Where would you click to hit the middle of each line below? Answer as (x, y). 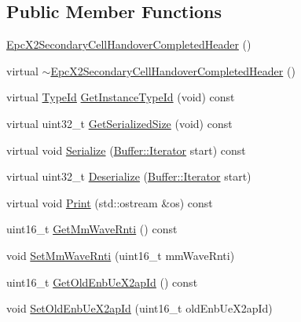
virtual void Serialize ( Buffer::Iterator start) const (126, 150)
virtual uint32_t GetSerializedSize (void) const (119, 123)
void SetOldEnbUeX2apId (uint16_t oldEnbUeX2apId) (139, 308)
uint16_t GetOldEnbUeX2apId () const (102, 282)
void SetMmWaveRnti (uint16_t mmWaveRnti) (121, 255)
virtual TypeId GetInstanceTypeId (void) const (121, 97)
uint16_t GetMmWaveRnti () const (92, 229)
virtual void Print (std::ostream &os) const (110, 202)
